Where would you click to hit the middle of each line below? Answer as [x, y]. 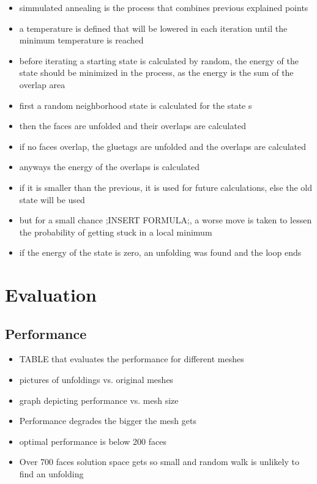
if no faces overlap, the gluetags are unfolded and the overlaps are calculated [163, 146]
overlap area [42, 84]
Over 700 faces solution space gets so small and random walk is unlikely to [159, 462]
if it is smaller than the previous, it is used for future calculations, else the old [166, 187]
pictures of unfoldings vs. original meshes [96, 380]
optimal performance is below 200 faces [93, 441]
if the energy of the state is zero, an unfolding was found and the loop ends [160, 252]
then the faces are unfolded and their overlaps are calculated [132, 126]
